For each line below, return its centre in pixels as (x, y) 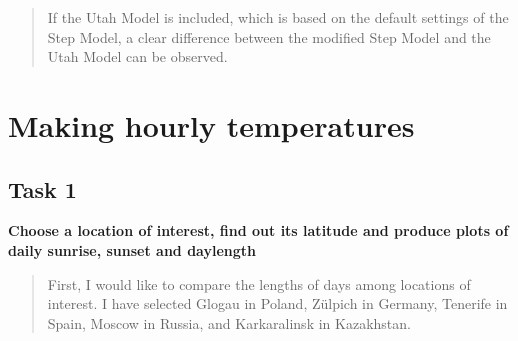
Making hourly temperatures (211, 124)
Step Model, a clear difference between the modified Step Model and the (269, 36)
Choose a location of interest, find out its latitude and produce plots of (258, 230)
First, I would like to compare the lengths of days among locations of (259, 283)
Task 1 (42, 188)
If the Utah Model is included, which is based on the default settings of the (278, 17)
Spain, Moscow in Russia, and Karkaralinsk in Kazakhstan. (229, 322)
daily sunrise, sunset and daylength (132, 249)
